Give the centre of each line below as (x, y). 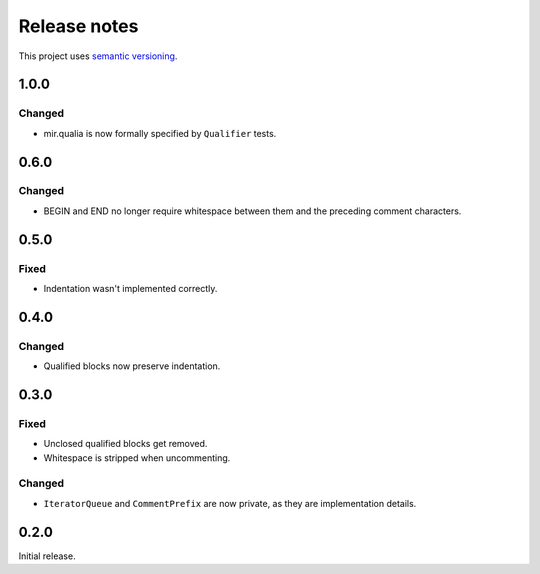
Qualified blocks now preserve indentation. (132, 366)
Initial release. (47, 556)
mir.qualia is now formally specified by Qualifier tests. (160, 133)
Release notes (78, 26)
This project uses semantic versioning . (98, 56)
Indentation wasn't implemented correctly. (130, 289)
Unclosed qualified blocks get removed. (125, 444)
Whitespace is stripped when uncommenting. (137, 457)
